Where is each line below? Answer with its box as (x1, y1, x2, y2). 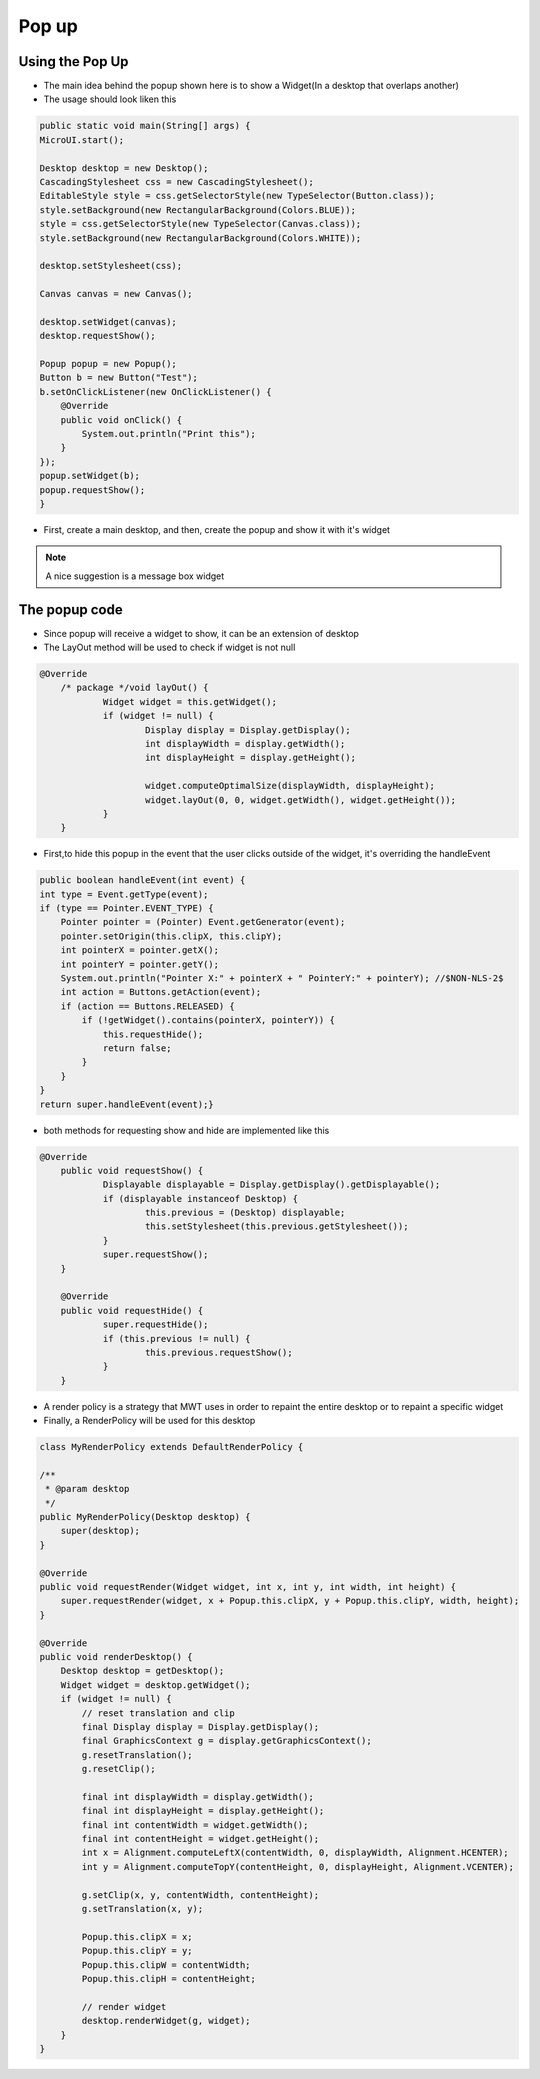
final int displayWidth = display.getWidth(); (81, 1791, 314, 1802)
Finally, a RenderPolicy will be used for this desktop (43, 1415, 256, 1427)
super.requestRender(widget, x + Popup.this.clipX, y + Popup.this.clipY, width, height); (60, 1595, 520, 1607)
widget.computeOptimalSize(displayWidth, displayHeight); (145, 780, 435, 792)
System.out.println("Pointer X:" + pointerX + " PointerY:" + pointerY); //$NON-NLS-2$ (60, 973, 504, 984)
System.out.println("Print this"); (81, 428, 257, 440)
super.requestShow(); (102, 1249, 209, 1260)
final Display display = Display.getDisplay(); (81, 1721, 320, 1732)
